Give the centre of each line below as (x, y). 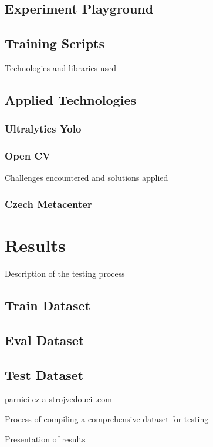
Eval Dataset (45, 340)
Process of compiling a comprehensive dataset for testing (107, 418)
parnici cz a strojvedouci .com (58, 399)
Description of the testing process (65, 273)
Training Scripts (55, 43)
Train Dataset (48, 305)
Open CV (28, 156)
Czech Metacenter (48, 203)
